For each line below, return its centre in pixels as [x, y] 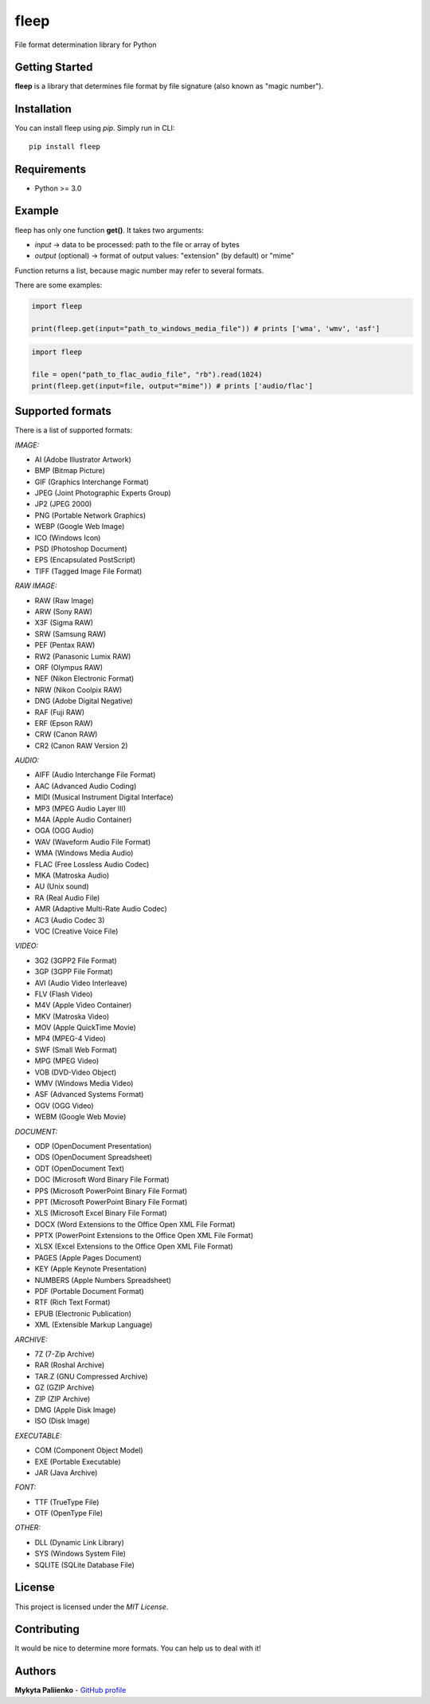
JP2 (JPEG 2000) [63, 504]
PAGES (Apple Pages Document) [88, 1257]
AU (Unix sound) [62, 886]
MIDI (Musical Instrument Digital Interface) [104, 797]
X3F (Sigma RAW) [64, 623]
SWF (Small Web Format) [76, 1050]
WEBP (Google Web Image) [80, 527]
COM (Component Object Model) [89, 1450]
